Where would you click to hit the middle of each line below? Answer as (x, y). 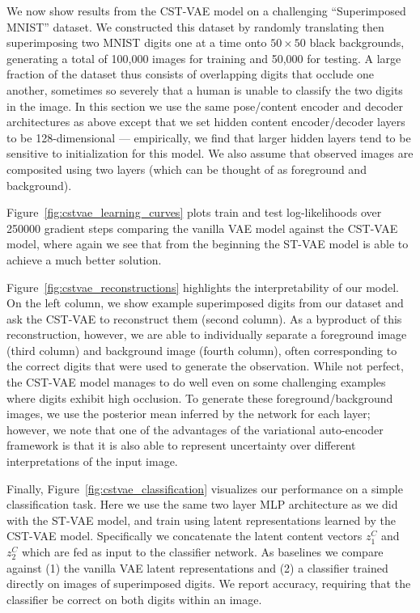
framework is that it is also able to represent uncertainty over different (181, 445)
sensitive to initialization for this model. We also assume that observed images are (210, 153)
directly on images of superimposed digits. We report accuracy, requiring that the (209, 583)
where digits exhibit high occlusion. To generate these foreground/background (200, 397)
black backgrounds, (357, 42)
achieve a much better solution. (84, 259)
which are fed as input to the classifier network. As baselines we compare (202, 552)
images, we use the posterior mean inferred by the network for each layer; (189, 414)
